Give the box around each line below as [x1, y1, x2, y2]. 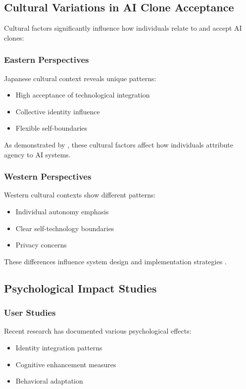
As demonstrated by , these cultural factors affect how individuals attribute [4, 139, 233, 149]
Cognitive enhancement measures [15, 359, 116, 369]
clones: [4, 32, 24, 43]
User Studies [4, 306, 56, 319]
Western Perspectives [4, 170, 92, 183]
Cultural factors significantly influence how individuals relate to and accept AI [4, 23, 242, 33]
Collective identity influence [15, 106, 100, 116]
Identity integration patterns [15, 342, 102, 352]
